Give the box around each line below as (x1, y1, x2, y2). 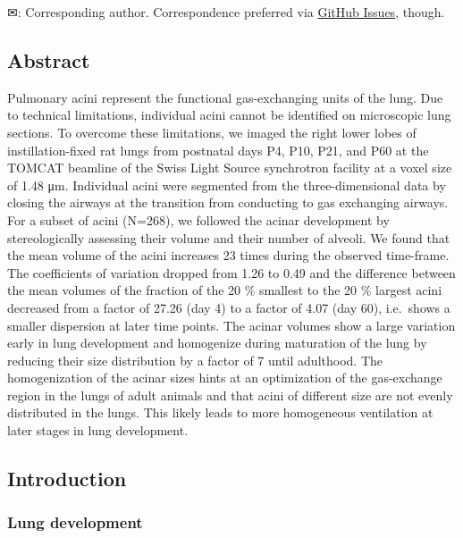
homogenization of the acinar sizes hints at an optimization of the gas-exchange (7, 368, 442, 387)
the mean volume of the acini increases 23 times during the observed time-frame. (7, 246, 450, 265)
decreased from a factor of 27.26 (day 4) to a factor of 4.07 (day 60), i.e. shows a (7, 298, 450, 316)
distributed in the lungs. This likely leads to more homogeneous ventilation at (7, 403, 434, 422)
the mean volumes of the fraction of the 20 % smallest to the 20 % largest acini (7, 281, 442, 299)
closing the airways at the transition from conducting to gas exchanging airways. (7, 193, 449, 212)
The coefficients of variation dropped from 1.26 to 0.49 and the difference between (7, 263, 456, 282)
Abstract (7, 46, 90, 73)
